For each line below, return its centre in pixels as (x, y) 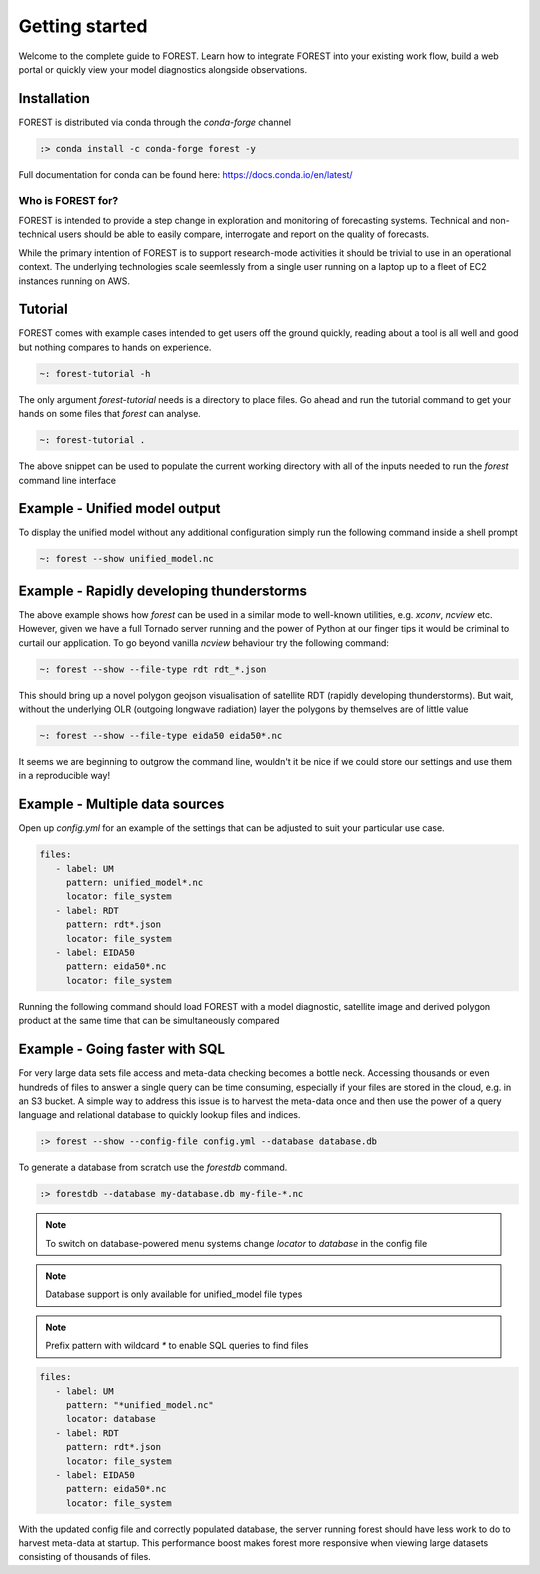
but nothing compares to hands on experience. (115, 347)
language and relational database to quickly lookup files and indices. (159, 1115)
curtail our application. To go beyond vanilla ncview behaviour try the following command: (204, 642)
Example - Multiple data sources (121, 804)
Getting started (83, 26)
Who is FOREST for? (68, 200)
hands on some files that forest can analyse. (110, 414)
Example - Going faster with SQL (121, 1049)
